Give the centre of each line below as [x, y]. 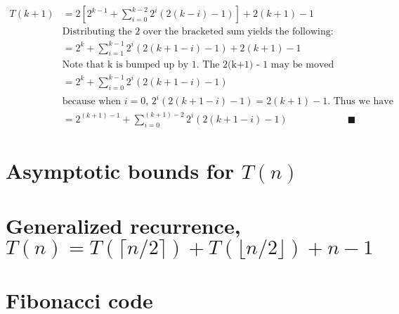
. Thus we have [360, 102]
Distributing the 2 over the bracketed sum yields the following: [198, 32]
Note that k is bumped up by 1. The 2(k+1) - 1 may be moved [198, 65]
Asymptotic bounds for [120, 170]
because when [92, 102]
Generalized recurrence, [123, 226]
